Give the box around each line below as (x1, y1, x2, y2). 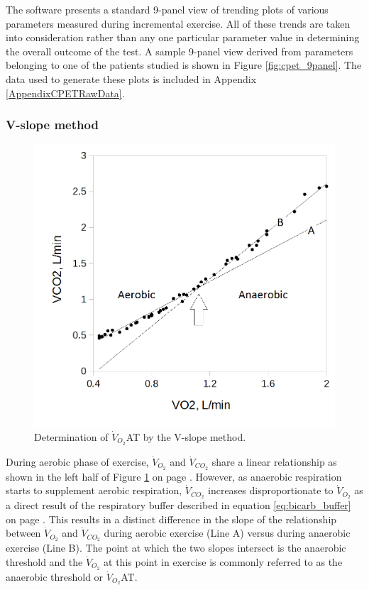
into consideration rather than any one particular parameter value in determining (6, 30, 360, 45)
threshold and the (6, 554, 83, 569)
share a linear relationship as (211, 454, 337, 469)
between (6, 525, 41, 540)
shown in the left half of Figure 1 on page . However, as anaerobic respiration (6, 469, 342, 484)
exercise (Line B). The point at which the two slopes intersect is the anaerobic (6, 540, 346, 555)
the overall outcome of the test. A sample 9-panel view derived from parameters (6, 43, 353, 58)
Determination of (34, 429, 109, 444)
